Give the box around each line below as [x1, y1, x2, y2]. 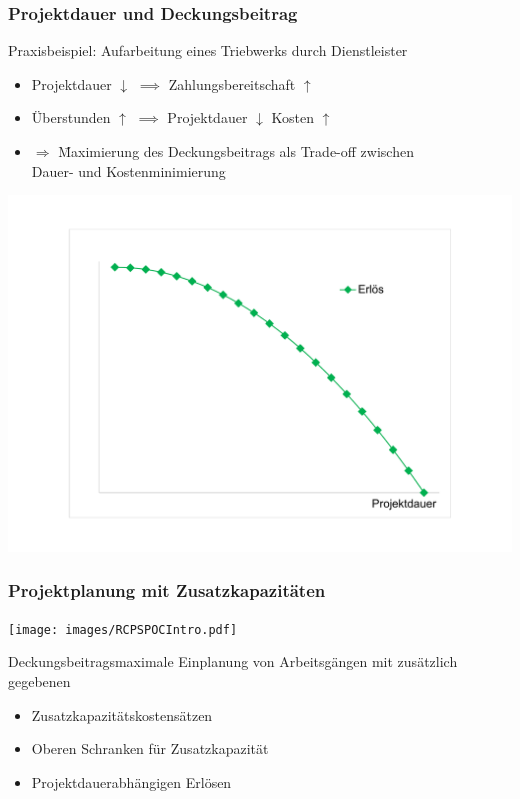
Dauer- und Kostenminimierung [31, 160, 226, 181]
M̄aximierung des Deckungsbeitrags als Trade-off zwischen [58, 141, 414, 161]
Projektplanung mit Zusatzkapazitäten [8, 578, 326, 603]
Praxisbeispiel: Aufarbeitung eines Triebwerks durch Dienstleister [8, 40, 408, 61]
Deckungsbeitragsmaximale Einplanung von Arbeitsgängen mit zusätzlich [8, 651, 458, 672]
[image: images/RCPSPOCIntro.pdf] [8, 622, 238, 637]
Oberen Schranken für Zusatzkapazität [31, 738, 269, 759]
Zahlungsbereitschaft [168, 73, 296, 94]
